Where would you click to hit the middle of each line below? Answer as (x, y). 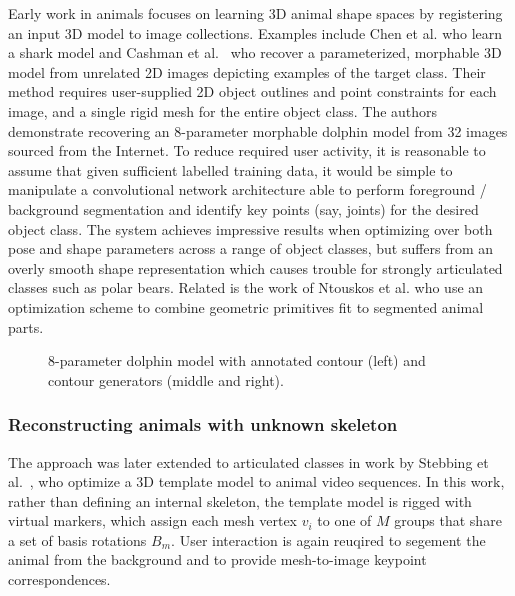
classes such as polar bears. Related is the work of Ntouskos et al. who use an (246, 287)
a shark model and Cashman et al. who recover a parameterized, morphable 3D (255, 52)
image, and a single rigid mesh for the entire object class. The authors (223, 110)
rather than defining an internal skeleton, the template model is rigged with (240, 500)
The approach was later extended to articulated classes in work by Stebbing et (248, 461)
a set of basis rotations (77, 539)
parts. (26, 326)
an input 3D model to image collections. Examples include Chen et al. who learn (255, 32)
